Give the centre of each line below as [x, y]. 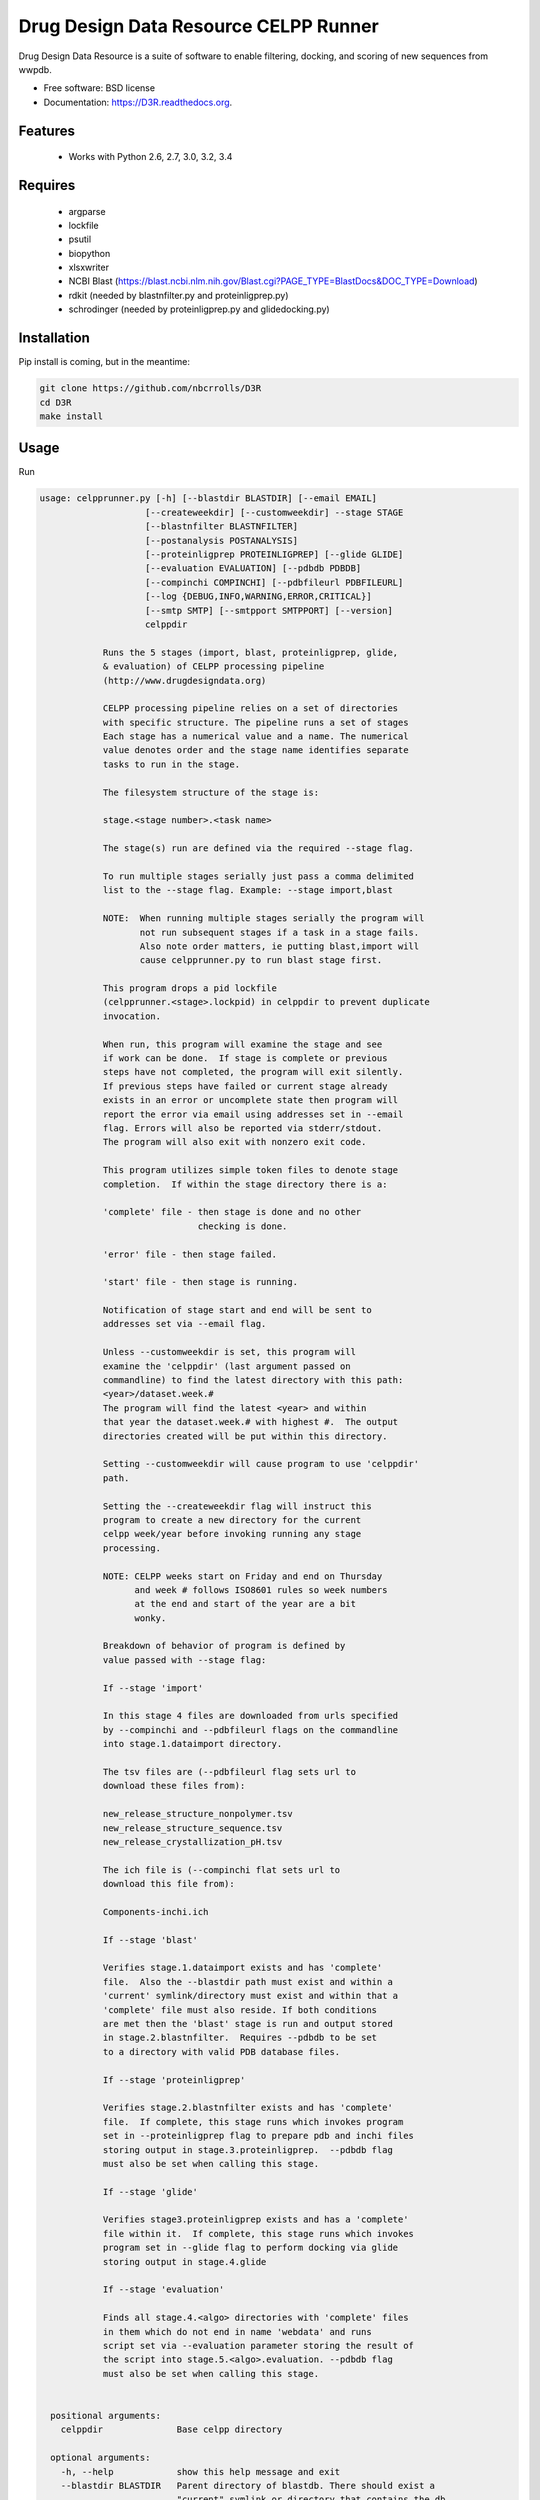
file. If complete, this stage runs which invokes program [253, 2121]
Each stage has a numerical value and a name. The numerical [255, 736]
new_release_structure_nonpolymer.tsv [198, 1814]
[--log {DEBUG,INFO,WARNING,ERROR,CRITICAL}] [258, 596]
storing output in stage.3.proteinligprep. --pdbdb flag [248, 2149]
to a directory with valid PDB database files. [221, 2051]
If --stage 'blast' [150, 1939]
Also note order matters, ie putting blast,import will [279, 946]
